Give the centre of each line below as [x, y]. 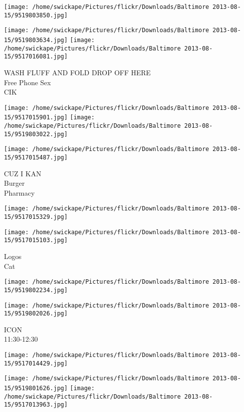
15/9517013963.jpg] [36, 405]
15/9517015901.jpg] [36, 118]
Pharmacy [20, 192]
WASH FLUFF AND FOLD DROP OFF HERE [78, 72]
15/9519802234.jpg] [36, 290]
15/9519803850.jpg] [36, 15]
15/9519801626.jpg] [36, 388]
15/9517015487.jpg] [36, 157]
